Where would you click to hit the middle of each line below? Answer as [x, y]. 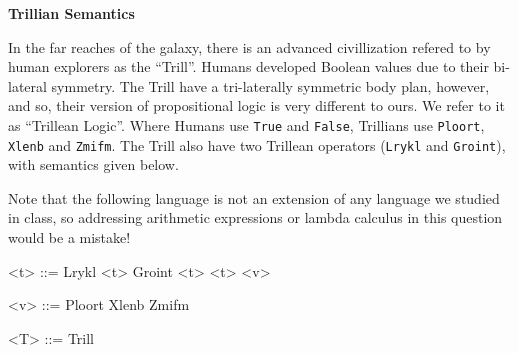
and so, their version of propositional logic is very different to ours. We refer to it [256, 105]
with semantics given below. [93, 164]
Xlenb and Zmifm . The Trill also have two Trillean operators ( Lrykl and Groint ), [257, 144]
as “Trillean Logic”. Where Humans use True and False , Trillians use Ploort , [246, 124]
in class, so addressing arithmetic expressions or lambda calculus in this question [255, 217]
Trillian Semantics [71, 13]
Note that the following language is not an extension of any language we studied [254, 197]
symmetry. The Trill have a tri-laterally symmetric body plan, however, [270, 85]
